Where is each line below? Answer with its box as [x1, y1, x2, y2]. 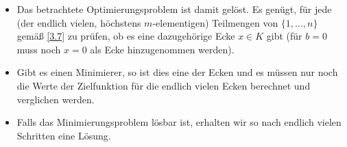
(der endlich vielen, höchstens [16, 15, 141, 29]
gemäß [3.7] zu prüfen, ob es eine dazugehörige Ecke [16, 29, 235, 43]
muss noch [16, 42, 61, 56]
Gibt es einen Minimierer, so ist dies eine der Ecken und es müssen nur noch [16, 65, 338, 79]
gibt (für [266, 29, 302, 43]
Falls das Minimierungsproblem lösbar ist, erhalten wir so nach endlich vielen [16, 115, 342, 129]
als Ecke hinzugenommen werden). [90, 42, 235, 56]
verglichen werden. [16, 92, 95, 106]
